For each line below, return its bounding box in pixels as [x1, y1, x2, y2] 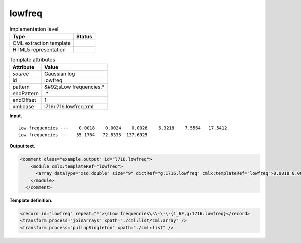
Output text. [9, 143, 35, 149]
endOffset [12, 97, 36, 104]
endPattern [12, 90, 39, 97]
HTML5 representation [12, 46, 66, 53]
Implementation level [9, 25, 59, 32]
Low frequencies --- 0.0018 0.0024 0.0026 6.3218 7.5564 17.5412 [18, 125, 227, 131]
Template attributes [9, 56, 55, 63]
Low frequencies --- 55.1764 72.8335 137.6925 [18, 132, 148, 138]
